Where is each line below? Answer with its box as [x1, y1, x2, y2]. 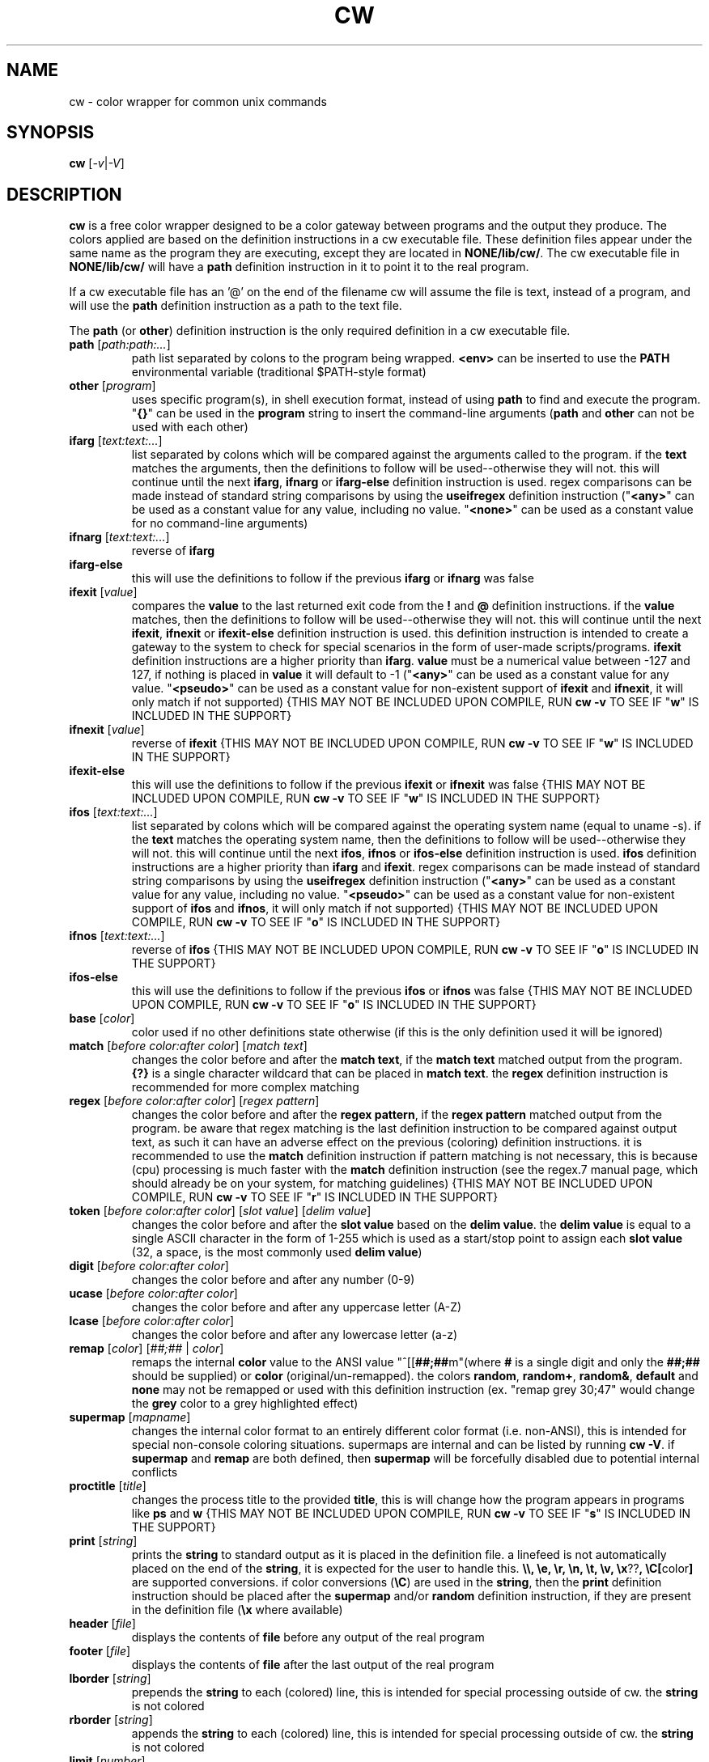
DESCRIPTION [6, 184, 122, 205]
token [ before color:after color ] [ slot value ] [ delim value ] [69, 1204, 371, 1218]
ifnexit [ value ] [69, 722, 145, 737]
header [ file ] [69, 1616, 136, 1631]
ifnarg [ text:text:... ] [69, 530, 170, 544]
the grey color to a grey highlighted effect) [131, 1396, 359, 1411]
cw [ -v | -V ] [69, 156, 125, 171]
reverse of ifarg [131, 544, 215, 558]
